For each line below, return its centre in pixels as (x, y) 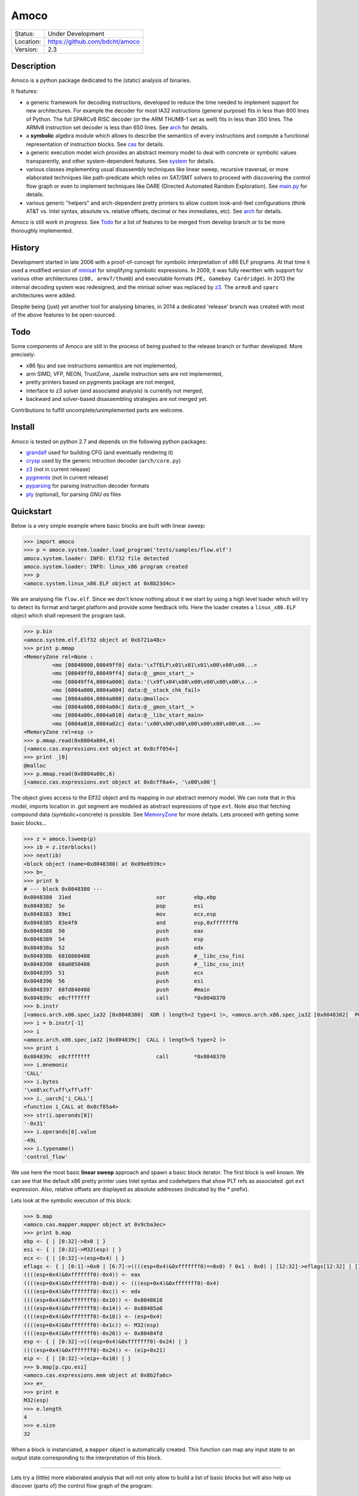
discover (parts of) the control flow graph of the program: (82, 1486)
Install (23, 427)
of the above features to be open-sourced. (64, 315)
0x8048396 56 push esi (114, 981)
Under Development (76, 34)
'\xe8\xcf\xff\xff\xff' (59, 1090)
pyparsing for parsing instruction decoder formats (88, 486)
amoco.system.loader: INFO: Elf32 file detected (96, 558)
